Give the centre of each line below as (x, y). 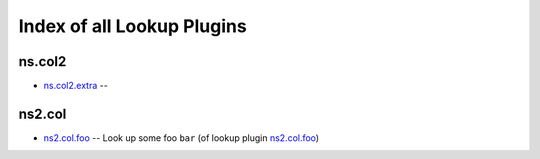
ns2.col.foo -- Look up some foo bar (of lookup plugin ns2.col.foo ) (181, 137)
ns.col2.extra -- (76, 86)
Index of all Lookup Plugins (132, 26)
